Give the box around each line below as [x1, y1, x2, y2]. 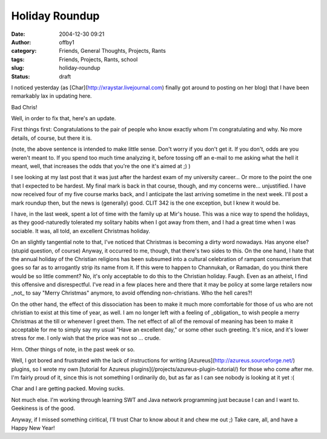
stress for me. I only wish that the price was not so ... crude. [11, 335, 161, 342]
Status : [11, 73, 30, 80]
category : [11, 47, 37, 55]
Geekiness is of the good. [11, 404, 76, 412]
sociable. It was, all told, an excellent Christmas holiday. [11, 227, 151, 234]
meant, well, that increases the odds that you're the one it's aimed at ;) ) [11, 163, 191, 170]
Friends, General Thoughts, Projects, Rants [59, 47, 166, 55]
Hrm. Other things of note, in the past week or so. [11, 345, 135, 353]
